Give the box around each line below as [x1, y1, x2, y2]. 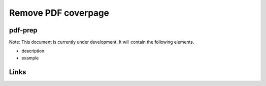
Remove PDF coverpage [9, 7, 109, 18]
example [21, 55, 39, 61]
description [21, 48, 45, 54]
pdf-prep [9, 26, 38, 34]
